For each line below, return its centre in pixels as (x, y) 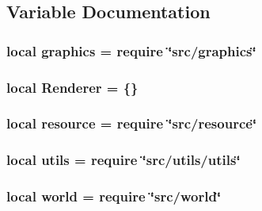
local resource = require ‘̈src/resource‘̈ (132, 123)
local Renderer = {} (72, 87)
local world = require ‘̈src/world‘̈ (114, 196)
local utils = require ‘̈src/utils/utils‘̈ (123, 160)
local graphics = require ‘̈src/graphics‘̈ (131, 50)
